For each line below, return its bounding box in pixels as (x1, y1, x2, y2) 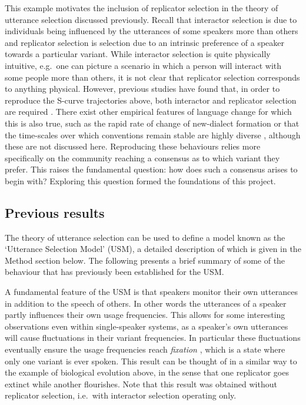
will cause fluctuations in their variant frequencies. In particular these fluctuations (5, 331, 301, 344)
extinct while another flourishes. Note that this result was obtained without (5, 377, 277, 390)
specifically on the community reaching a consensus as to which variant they (5, 151, 280, 164)
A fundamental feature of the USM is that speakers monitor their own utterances (5, 286, 298, 298)
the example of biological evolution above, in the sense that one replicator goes (5, 366, 289, 379)
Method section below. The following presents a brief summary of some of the (5, 254, 285, 266)
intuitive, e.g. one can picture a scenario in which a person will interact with (5, 59, 282, 71)
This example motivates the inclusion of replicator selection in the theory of (5, 2, 278, 14)
